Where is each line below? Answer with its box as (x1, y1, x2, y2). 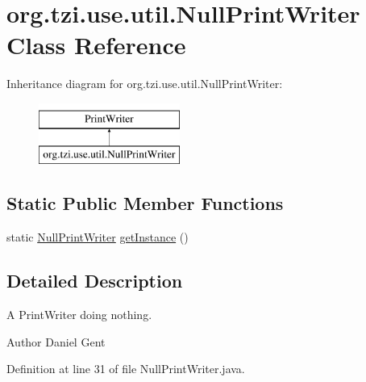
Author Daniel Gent (6, 333, 106, 350)
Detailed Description (6, 268, 183, 293)
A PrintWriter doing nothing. (6, 306, 152, 323)
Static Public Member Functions (6, 191, 284, 216)
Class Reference (6, 28, 186, 61)
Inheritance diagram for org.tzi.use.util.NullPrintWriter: (6, 75, 283, 92)
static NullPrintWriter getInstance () (6, 229, 189, 246)
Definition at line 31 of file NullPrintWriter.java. (6, 360, 245, 377)
